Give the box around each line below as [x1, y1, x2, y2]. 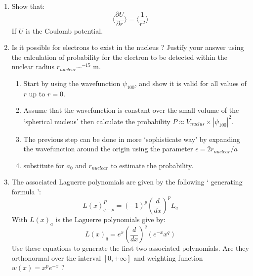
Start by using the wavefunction [23, 78, 121, 89]
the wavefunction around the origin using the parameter [23, 143, 193, 154]
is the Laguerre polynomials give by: [55, 214, 166, 224]
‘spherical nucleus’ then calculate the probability [23, 116, 170, 126]
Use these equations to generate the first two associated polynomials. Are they [11, 243, 249, 253]
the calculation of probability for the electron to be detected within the [11, 51, 227, 62]
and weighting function [133, 252, 203, 263]
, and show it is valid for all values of [134, 78, 247, 89]
